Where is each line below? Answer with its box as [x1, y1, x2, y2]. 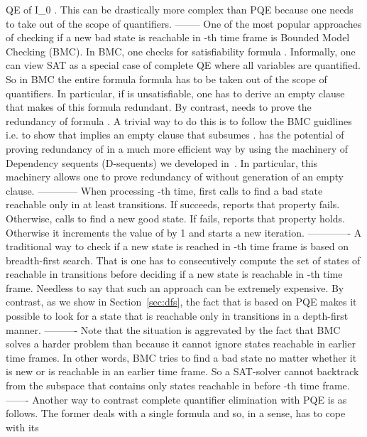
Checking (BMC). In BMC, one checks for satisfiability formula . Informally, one [6, 43, 356, 58]
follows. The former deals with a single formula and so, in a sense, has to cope [6, 406, 346, 421]
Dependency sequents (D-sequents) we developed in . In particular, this [6, 155, 318, 170]
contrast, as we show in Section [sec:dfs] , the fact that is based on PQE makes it [6, 294, 357, 309]
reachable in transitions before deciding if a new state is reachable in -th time [6, 266, 343, 281]
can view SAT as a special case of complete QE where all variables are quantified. [6, 58, 361, 72]
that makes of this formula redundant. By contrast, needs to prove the [6, 99, 312, 114]
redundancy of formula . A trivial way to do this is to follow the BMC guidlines [6, 113, 352, 128]
